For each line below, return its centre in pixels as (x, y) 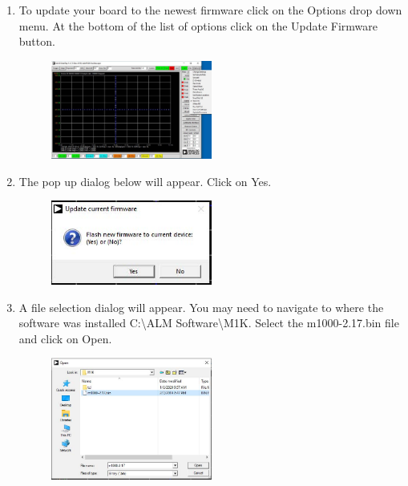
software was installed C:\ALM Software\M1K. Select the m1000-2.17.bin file (209, 323)
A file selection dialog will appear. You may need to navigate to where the (201, 307)
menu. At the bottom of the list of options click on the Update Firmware (198, 25)
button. (37, 41)
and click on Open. (65, 338)
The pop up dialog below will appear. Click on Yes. (145, 181)
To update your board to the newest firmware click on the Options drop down (210, 10)
